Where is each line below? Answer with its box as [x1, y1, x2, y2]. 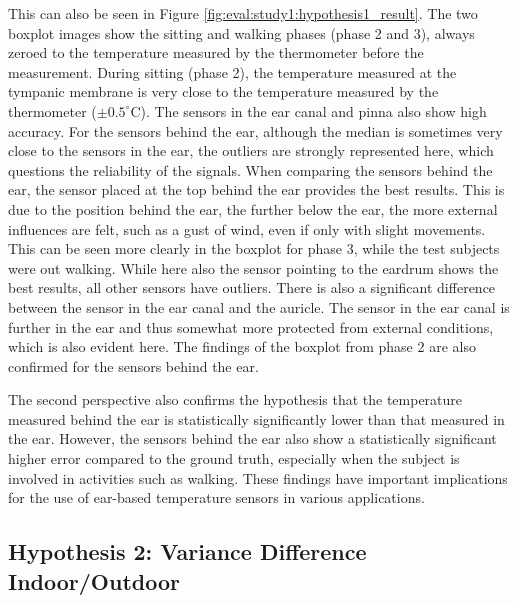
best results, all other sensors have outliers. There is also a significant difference [8, 277, 496, 298]
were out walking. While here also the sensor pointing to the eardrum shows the [8, 257, 499, 278]
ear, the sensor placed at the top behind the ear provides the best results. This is [8, 179, 505, 200]
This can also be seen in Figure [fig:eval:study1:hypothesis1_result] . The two [8, 3, 478, 23]
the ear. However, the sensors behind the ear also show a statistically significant [8, 428, 497, 449]
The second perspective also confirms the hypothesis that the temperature [8, 389, 463, 410]
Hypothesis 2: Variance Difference [8, 536, 367, 567]
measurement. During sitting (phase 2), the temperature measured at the [8, 61, 457, 82]
